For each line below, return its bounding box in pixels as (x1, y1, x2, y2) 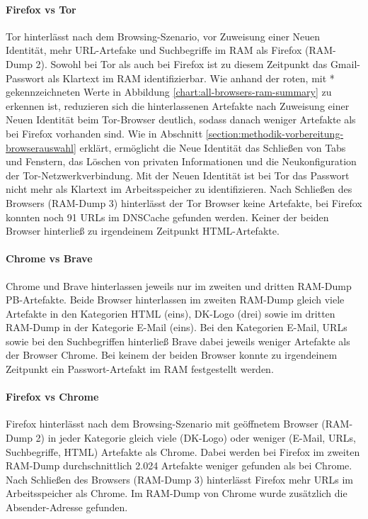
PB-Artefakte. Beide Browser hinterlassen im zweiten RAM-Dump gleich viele (6, 292, 345, 307)
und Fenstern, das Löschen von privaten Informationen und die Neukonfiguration (6, 154, 357, 169)
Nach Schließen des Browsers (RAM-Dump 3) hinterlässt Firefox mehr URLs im (6, 471, 353, 486)
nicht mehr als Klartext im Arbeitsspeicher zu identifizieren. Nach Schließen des (6, 182, 352, 196)
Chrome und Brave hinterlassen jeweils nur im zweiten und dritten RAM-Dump (6, 278, 352, 293)
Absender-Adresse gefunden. (6, 500, 128, 515)
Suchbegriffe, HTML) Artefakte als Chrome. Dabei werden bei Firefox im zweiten (6, 444, 360, 459)
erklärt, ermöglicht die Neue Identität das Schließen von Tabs (79, 140, 346, 155)
